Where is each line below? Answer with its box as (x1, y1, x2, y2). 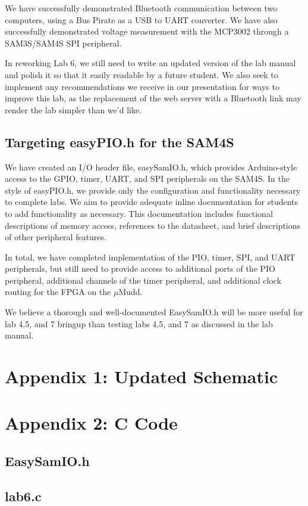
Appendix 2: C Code (5, 411, 178, 435)
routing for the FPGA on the (5, 285, 111, 298)
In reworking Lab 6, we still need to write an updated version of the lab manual (5, 57, 296, 69)
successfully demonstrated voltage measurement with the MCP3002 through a (5, 25, 289, 38)
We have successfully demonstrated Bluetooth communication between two (5, 2, 278, 14)
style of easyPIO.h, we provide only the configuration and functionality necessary (5, 184, 301, 196)
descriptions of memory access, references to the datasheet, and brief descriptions (5, 219, 301, 231)
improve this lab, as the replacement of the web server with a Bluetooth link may (5, 92, 301, 104)
